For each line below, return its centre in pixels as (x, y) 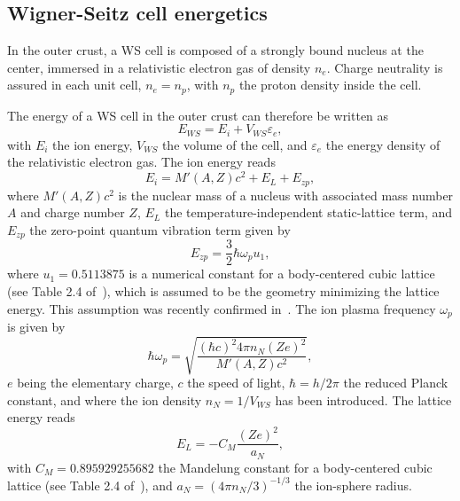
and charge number (73, 212)
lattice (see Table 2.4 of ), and (90, 485)
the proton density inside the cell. (330, 85)
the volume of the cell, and (234, 144)
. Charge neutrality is (385, 67)
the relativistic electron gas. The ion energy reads (141, 162)
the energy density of (383, 144)
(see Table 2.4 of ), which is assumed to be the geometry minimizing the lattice (223, 290)
